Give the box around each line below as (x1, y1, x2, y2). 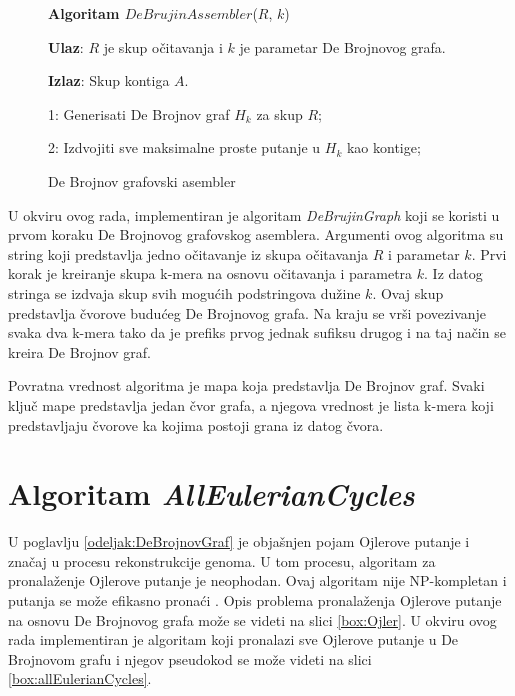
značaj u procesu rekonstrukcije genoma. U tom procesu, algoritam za (8, 550, 436, 571)
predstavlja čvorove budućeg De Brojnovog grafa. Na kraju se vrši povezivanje (8, 302, 487, 323)
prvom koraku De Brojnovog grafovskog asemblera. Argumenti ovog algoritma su (8, 224, 504, 245)
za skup (256, 103, 303, 124)
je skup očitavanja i (103, 36, 223, 57)
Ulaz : (48, 36, 84, 57)
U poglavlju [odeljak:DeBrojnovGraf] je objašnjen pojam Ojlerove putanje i (8, 531, 470, 552)
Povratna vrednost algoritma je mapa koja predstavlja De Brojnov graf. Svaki (8, 375, 485, 396)
